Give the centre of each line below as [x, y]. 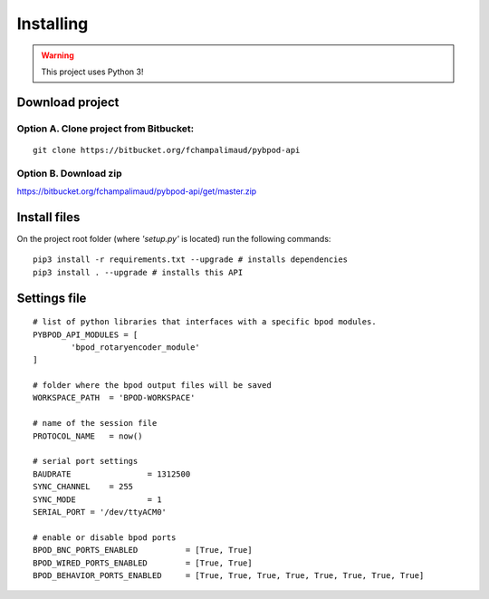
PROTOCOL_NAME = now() [88, 436]
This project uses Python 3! [92, 72]
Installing [53, 24]
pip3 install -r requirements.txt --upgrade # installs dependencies [191, 260]
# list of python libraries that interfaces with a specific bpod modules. [205, 322]
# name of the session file [95, 423]
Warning [58, 55]
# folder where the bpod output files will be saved [152, 386]
